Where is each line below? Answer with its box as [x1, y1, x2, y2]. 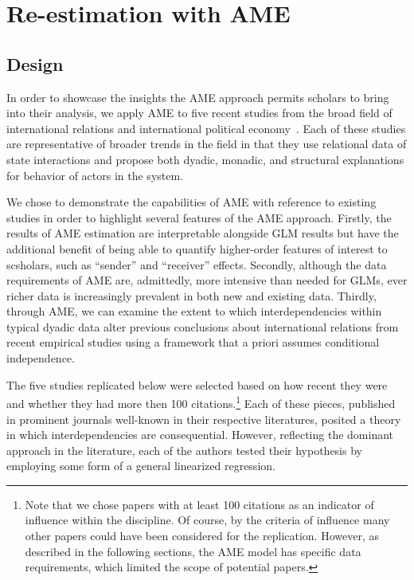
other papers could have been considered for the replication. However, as [25, 527, 379, 544]
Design [6, 51, 64, 76]
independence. [6, 350, 75, 366]
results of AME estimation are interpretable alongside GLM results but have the [6, 225, 399, 241]
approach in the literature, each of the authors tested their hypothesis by [6, 441, 362, 458]
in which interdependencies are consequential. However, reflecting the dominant [6, 426, 394, 443]
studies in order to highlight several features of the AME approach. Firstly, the [6, 209, 392, 225]
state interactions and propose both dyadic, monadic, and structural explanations [6, 151, 404, 167]
